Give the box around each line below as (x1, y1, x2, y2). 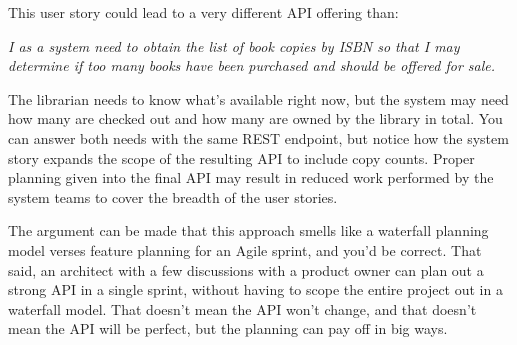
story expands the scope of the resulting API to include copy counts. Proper (8, 147, 475, 168)
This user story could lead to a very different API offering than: (8, 2, 399, 22)
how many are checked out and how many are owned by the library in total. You (8, 108, 503, 129)
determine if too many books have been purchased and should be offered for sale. (8, 55, 496, 76)
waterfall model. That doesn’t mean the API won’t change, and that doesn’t (8, 298, 477, 319)
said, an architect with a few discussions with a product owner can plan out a (8, 259, 484, 280)
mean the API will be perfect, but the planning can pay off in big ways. (8, 318, 448, 339)
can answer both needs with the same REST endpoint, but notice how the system (8, 127, 509, 148)
